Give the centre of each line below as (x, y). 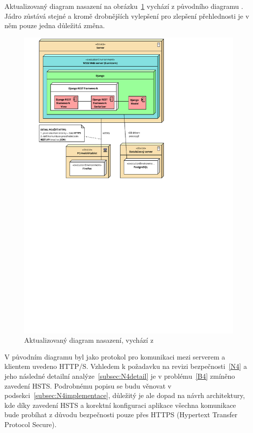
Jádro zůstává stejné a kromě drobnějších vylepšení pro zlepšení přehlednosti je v (127, 16)
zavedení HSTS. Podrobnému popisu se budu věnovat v (88, 385)
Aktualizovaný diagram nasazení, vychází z (89, 340)
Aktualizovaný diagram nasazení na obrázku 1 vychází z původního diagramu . (124, 6)
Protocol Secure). (31, 424)
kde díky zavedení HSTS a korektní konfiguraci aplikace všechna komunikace (120, 405)
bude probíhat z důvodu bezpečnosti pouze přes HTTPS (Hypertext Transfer (121, 415)
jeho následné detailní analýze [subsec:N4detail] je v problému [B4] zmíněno (120, 376)
